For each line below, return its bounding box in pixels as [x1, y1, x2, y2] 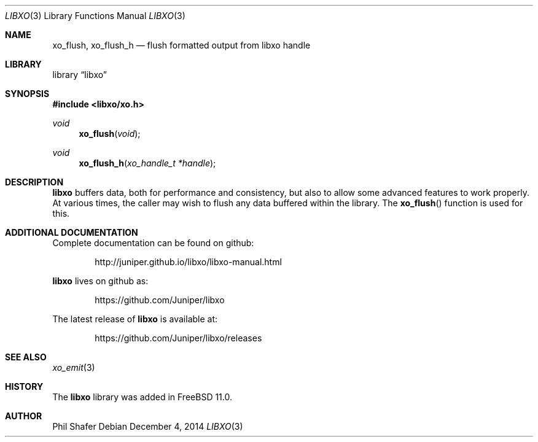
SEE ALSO [5, 352, 47, 362]
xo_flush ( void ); [79, 128, 141, 139]
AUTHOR [5, 411, 42, 421]
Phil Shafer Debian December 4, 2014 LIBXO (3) [52, 421, 243, 432]
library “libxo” [52, 69, 107, 80]
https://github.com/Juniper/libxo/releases [95, 333, 262, 343]
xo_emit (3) [52, 362, 95, 373]
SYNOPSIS [5, 88, 50, 99]
